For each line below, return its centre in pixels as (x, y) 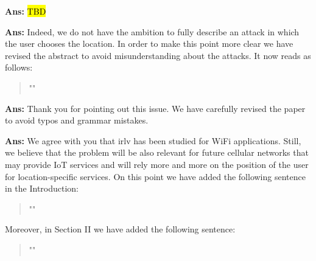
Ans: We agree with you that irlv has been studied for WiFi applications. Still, (153, 140)
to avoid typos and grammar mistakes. (77, 120)
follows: (19, 67)
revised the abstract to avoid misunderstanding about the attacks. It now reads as (158, 55)
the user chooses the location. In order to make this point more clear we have (149, 43)
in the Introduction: (42, 188)
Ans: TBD (26, 11)
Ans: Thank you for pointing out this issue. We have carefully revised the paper (155, 108)
